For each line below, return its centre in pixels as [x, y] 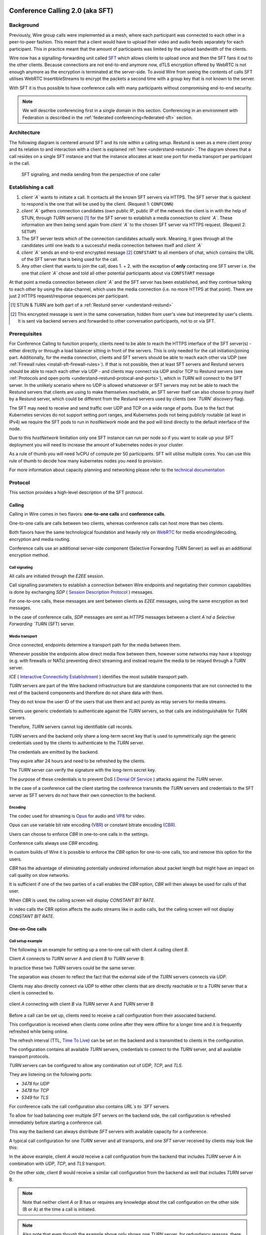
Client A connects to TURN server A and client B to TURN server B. [77, 959]
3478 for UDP [35, 1083]
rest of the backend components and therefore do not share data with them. [86, 693]
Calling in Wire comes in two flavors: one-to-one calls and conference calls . [87, 514]
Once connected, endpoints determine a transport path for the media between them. [95, 645]
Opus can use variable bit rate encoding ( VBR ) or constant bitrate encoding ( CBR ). [93, 825]
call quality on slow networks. [39, 875]
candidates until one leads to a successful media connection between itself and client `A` [112, 246]
